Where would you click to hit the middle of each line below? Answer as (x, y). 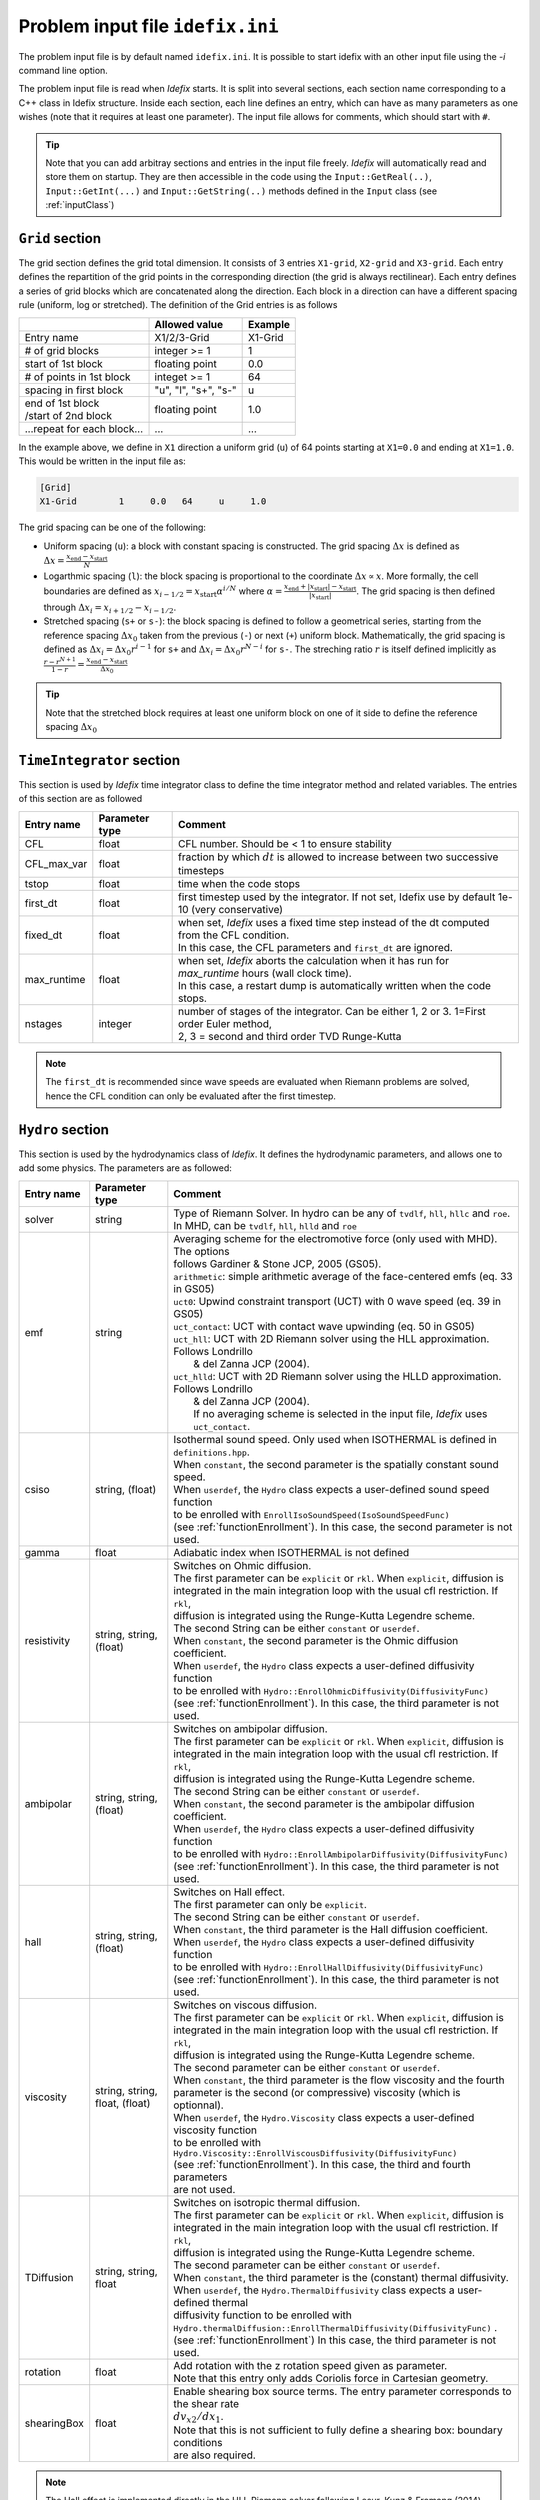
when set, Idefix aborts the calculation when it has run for (314, 961)
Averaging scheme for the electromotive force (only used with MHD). (335, 1238)
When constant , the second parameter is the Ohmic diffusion (316, 1640)
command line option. (63, 70)
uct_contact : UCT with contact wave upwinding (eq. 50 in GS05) (324, 1326)
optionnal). (198, 2105)
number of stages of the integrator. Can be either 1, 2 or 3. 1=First (332, 1012)
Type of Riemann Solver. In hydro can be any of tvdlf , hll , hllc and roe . (342, 1213)
